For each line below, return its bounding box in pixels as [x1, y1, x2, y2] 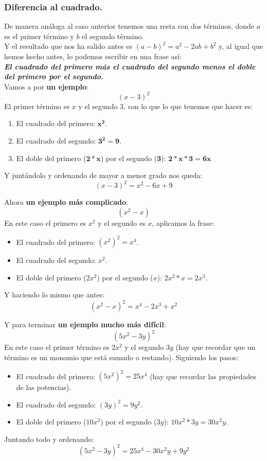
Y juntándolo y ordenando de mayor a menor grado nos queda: [4, 170, 203, 181]
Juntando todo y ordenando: [4, 433, 94, 444]
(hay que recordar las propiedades [150, 370, 256, 381]
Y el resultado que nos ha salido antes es [4, 41, 132, 51]
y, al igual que [219, 41, 263, 51]
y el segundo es [98, 217, 146, 228]
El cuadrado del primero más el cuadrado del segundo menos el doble [4, 61, 256, 72]
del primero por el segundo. [4, 71, 104, 82]
